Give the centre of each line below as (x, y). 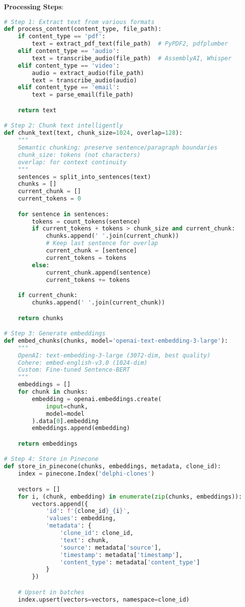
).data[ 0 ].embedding (65, 421)
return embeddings (48, 443)
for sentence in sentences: (63, 214)
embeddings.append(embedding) (81, 428)
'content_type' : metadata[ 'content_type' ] (130, 562)
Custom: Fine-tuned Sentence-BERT (74, 370)
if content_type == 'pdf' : (62, 37)
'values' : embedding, (81, 518)
